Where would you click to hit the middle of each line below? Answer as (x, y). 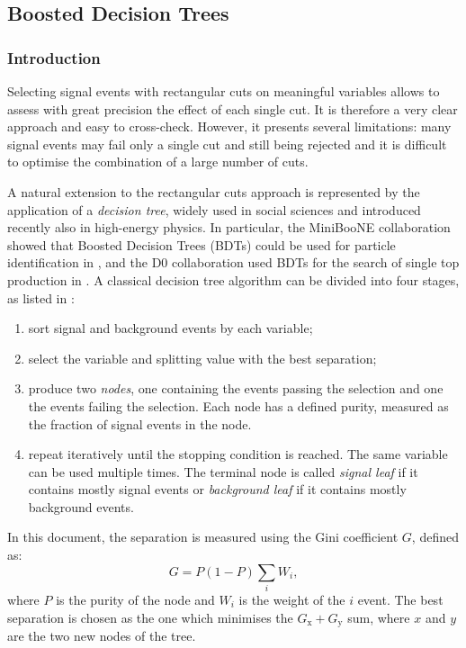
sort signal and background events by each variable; (170, 328)
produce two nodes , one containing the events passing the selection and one (236, 388)
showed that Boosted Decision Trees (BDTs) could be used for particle (202, 244)
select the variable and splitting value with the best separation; (202, 358)
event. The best (400, 599)
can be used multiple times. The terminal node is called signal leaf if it (223, 471)
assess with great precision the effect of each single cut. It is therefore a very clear (233, 108)
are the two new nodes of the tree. (102, 636)
